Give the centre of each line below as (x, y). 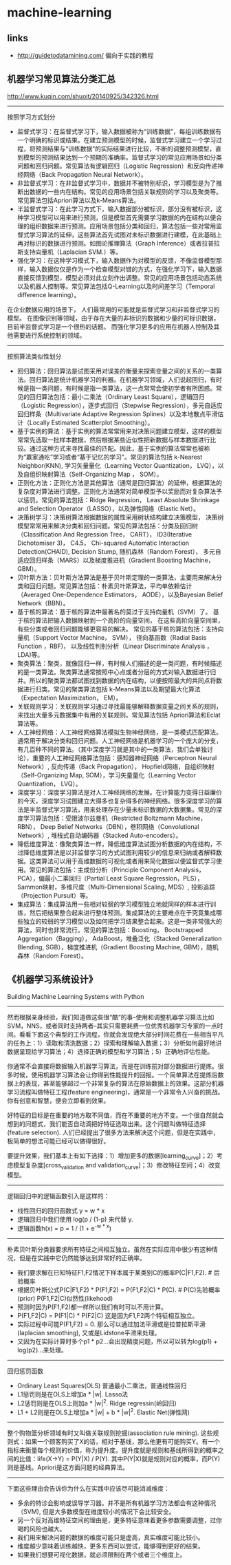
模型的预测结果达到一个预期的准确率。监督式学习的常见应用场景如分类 (122, 157)
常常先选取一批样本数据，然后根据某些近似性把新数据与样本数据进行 (113, 440)
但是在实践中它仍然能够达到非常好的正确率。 (82, 1258)
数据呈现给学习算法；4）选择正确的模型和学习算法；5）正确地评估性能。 (110, 1051)
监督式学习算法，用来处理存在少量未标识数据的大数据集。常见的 (126, 809)
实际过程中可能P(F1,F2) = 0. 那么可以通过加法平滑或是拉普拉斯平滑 (111, 1324)
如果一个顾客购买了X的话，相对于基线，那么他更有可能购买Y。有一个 (123, 1442)
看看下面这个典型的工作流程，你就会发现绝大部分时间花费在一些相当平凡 (121, 1034)
